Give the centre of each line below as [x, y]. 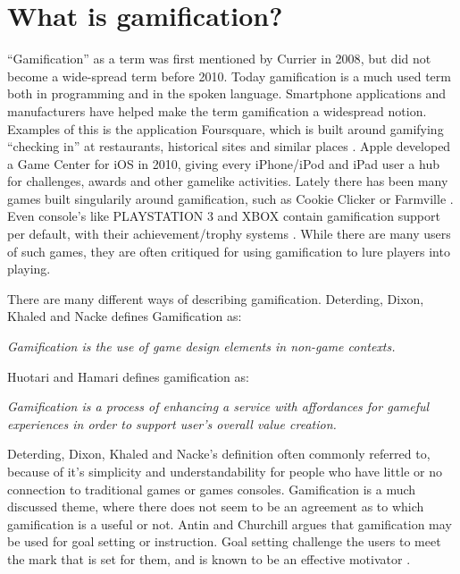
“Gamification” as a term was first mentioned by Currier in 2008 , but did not [219, 59]
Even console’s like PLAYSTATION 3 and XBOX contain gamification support [224, 216]
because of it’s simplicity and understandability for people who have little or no [225, 471]
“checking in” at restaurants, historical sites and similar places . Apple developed [229, 146]
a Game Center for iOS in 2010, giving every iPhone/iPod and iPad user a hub [223, 163]
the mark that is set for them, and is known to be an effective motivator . [209, 558]
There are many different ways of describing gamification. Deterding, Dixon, [216, 298]
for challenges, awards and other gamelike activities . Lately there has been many [228, 181]
